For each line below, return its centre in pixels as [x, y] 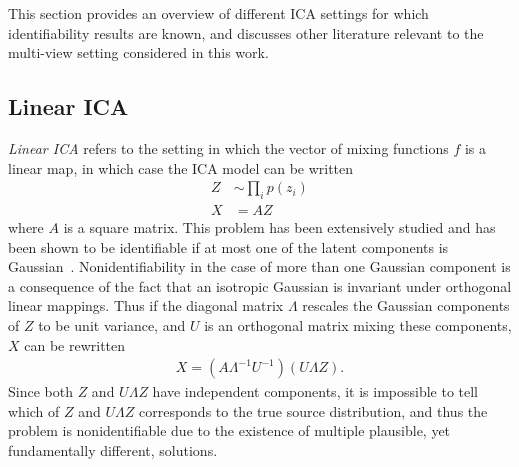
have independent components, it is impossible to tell [315, 391]
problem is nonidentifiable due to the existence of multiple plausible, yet [229, 430]
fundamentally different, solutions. [113, 450]
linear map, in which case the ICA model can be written [181, 167]
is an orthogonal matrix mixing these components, [358, 325]
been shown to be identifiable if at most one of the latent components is [228, 246]
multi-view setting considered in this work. [138, 52]
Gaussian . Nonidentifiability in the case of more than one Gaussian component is [259, 266]
